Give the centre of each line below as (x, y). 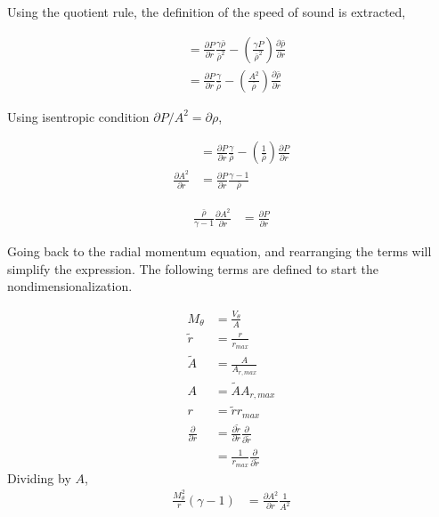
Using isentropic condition (78, 116)
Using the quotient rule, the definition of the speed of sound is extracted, (207, 12)
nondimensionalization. (70, 286)
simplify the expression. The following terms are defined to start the (193, 268)
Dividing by (39, 477)
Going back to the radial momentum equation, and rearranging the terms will (219, 251)
